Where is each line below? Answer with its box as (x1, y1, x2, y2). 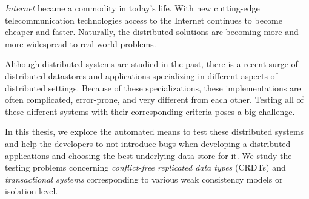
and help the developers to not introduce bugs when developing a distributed (5, 137, 291, 149)
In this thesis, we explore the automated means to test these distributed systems (5, 125, 304, 138)
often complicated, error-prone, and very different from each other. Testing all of (5, 93, 304, 106)
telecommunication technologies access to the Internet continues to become (5, 13, 282, 26)
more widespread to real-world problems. (5, 37, 156, 50)
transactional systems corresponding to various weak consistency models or (5, 172, 283, 185)
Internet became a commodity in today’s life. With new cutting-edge (5, 2, 260, 14)
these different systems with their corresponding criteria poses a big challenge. (5, 105, 295, 117)
